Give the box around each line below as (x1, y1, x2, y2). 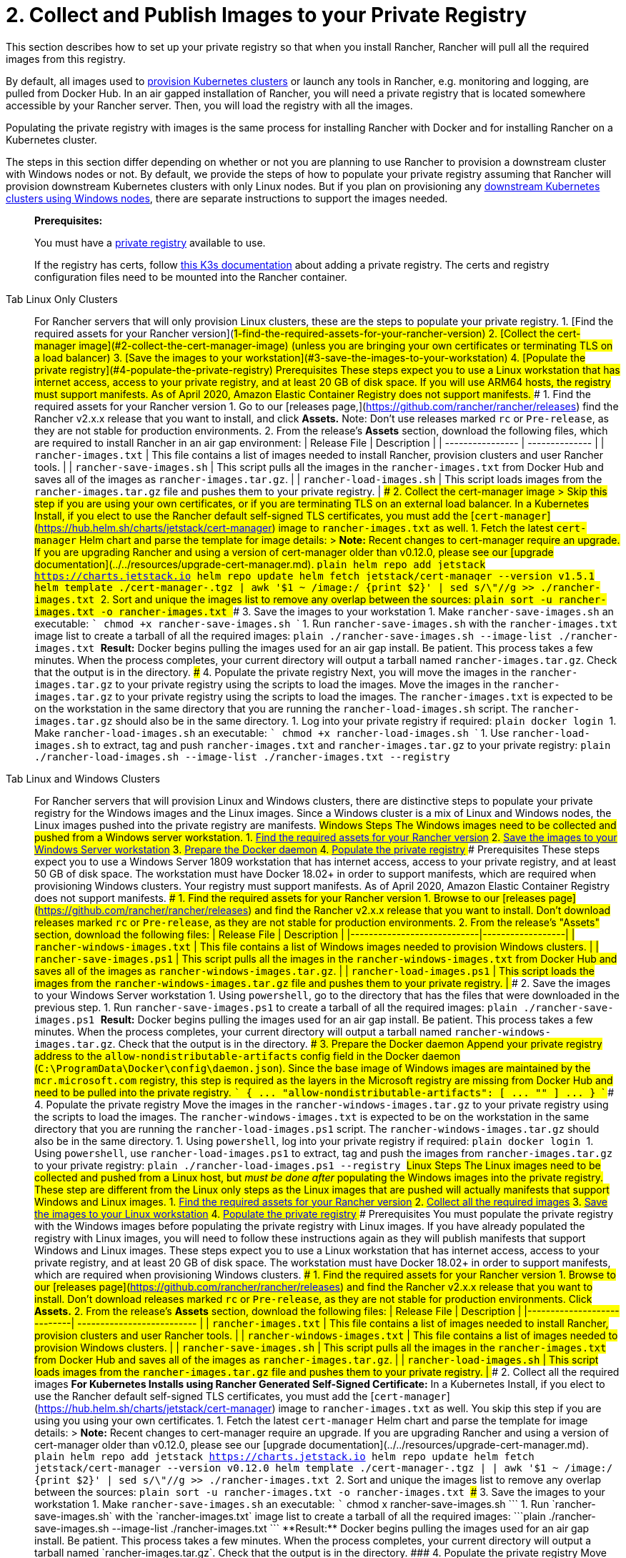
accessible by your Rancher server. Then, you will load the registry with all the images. (6, 99, 413, 111)
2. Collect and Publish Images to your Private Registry (6, 3, 527, 27)
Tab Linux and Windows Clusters (6, 772, 160, 785)
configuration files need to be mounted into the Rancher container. (34, 270, 347, 283)
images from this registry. (6, 52, 126, 65)
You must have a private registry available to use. (34, 236, 266, 249)
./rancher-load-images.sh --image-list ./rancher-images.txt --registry (34, 750, 450, 763)
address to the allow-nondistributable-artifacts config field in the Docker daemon (34, 1049, 461, 1062)
